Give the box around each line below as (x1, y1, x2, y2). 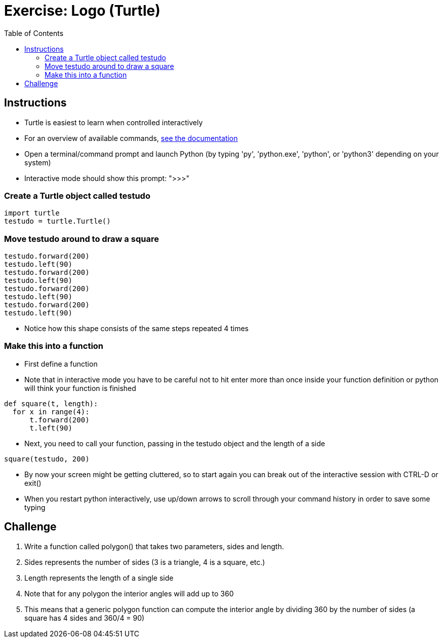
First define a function (24, 359, 98, 368)
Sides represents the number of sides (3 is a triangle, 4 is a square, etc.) (24, 557, 265, 566)
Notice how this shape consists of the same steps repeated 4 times (24, 324, 249, 333)
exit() (24, 478, 42, 487)
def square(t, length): (4, 399, 98, 408)
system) (24, 158, 51, 167)
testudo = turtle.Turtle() (4, 217, 111, 226)
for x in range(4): (12, 407, 90, 416)
